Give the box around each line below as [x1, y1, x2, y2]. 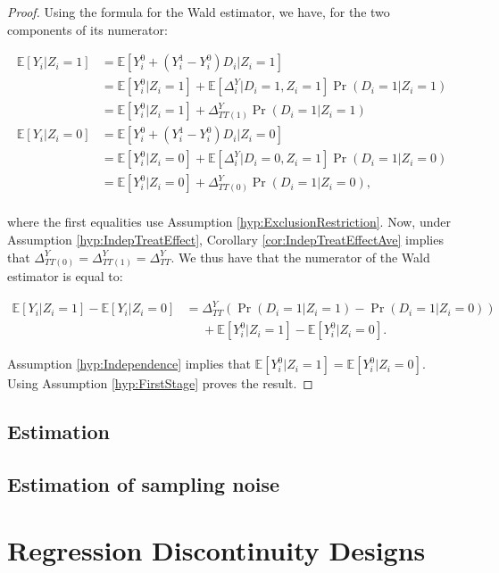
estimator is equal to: [7, 267, 123, 286]
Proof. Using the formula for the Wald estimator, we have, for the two [7, 3, 390, 21]
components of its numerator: [7, 20, 168, 38]
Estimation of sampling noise [7, 470, 280, 498]
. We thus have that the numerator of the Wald [170, 247, 430, 266]
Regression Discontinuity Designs [7, 531, 426, 568]
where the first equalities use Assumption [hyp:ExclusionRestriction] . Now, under [7, 212, 451, 231]
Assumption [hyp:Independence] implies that [7, 354, 251, 373]
